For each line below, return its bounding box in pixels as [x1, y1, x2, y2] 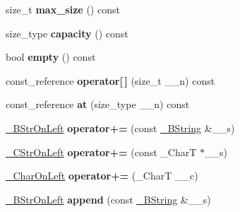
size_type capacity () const [6, 25, 128, 40]
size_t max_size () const [6, 2, 120, 16]
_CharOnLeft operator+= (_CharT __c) [6, 168, 198, 183]
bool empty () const [6, 49, 96, 64]
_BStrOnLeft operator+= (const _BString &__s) [6, 120, 235, 135]
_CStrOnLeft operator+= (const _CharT [6, 144, 197, 159]
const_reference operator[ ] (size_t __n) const [6, 73, 215, 88]
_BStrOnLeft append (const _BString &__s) [6, 192, 211, 206]
